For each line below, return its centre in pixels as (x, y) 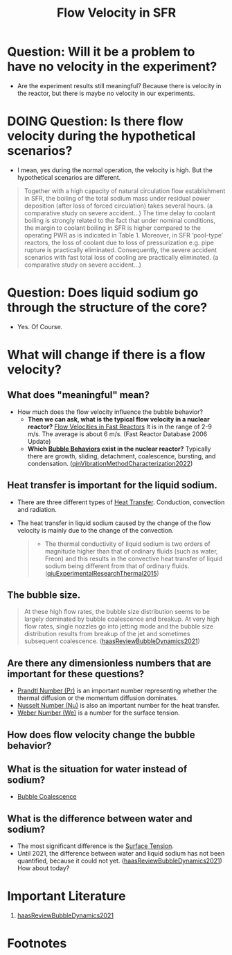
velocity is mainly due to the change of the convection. (96, 530)
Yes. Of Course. (40, 326)
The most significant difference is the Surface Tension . (96, 846)
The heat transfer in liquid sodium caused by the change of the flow (114, 523)
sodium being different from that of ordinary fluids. (117, 566)
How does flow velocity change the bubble (101, 734)
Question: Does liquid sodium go (103, 293)
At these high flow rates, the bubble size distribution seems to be (117, 612)
